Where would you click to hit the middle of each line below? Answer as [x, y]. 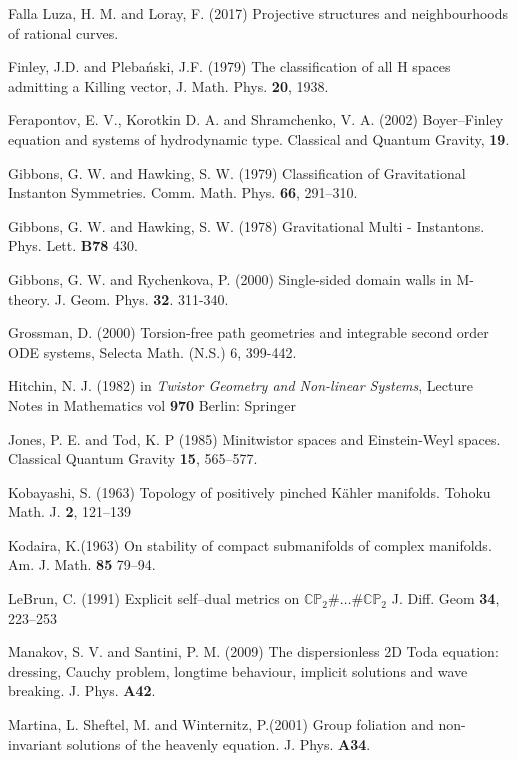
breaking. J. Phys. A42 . [82, 690]
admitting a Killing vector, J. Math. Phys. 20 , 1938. [168, 85]
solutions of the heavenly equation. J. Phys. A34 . [218, 743]
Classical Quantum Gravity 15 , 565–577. [133, 458]
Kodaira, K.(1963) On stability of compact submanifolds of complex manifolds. [250, 544]
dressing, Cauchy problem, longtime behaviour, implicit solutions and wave [238, 670]
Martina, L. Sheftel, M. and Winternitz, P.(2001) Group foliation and [221, 724]
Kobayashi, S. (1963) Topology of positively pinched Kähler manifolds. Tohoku [249, 491]
